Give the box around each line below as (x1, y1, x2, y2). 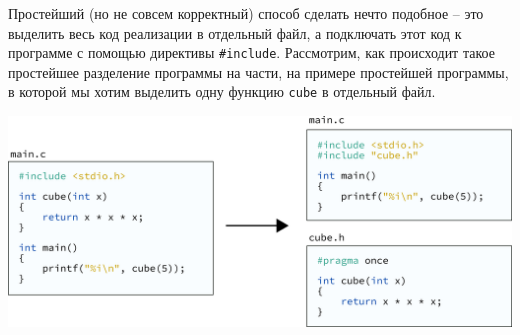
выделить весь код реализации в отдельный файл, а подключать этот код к (8, 22, 462, 43)
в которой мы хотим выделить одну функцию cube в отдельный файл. (8, 81, 436, 102)
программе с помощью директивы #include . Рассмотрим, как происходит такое (8, 42, 495, 63)
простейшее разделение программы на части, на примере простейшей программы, (8, 61, 509, 82)
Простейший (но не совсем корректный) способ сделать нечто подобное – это (8, 3, 484, 23)
